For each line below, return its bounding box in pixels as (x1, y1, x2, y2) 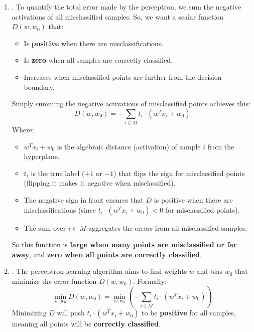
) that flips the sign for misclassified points (113, 168, 245, 178)
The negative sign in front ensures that (24, 195, 144, 205)
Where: (12, 124, 34, 135)
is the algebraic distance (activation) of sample (57, 141, 201, 151)
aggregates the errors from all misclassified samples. (88, 222, 247, 233)
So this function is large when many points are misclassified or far (12, 239, 237, 250)
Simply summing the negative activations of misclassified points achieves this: (12, 98, 250, 109)
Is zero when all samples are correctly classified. (24, 55, 173, 65)
